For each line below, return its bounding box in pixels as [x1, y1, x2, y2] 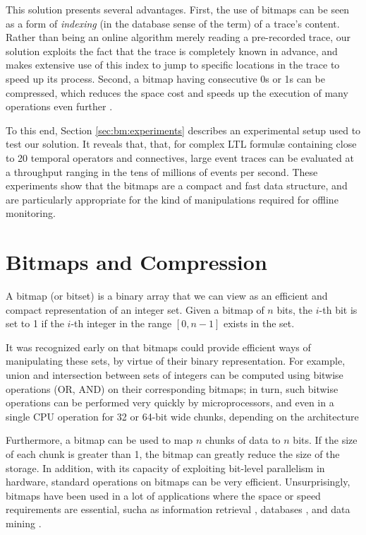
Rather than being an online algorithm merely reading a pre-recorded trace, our [6, 30, 351, 45]
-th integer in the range [71, 316, 172, 331]
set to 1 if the [6, 316, 64, 331]
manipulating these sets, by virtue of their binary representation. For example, [6, 353, 346, 368]
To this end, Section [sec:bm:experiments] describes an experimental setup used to [6, 122, 361, 137]
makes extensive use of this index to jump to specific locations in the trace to [6, 57, 340, 72]
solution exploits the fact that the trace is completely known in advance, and [6, 43, 338, 58]
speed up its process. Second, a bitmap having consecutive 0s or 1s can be [6, 71, 325, 86]
